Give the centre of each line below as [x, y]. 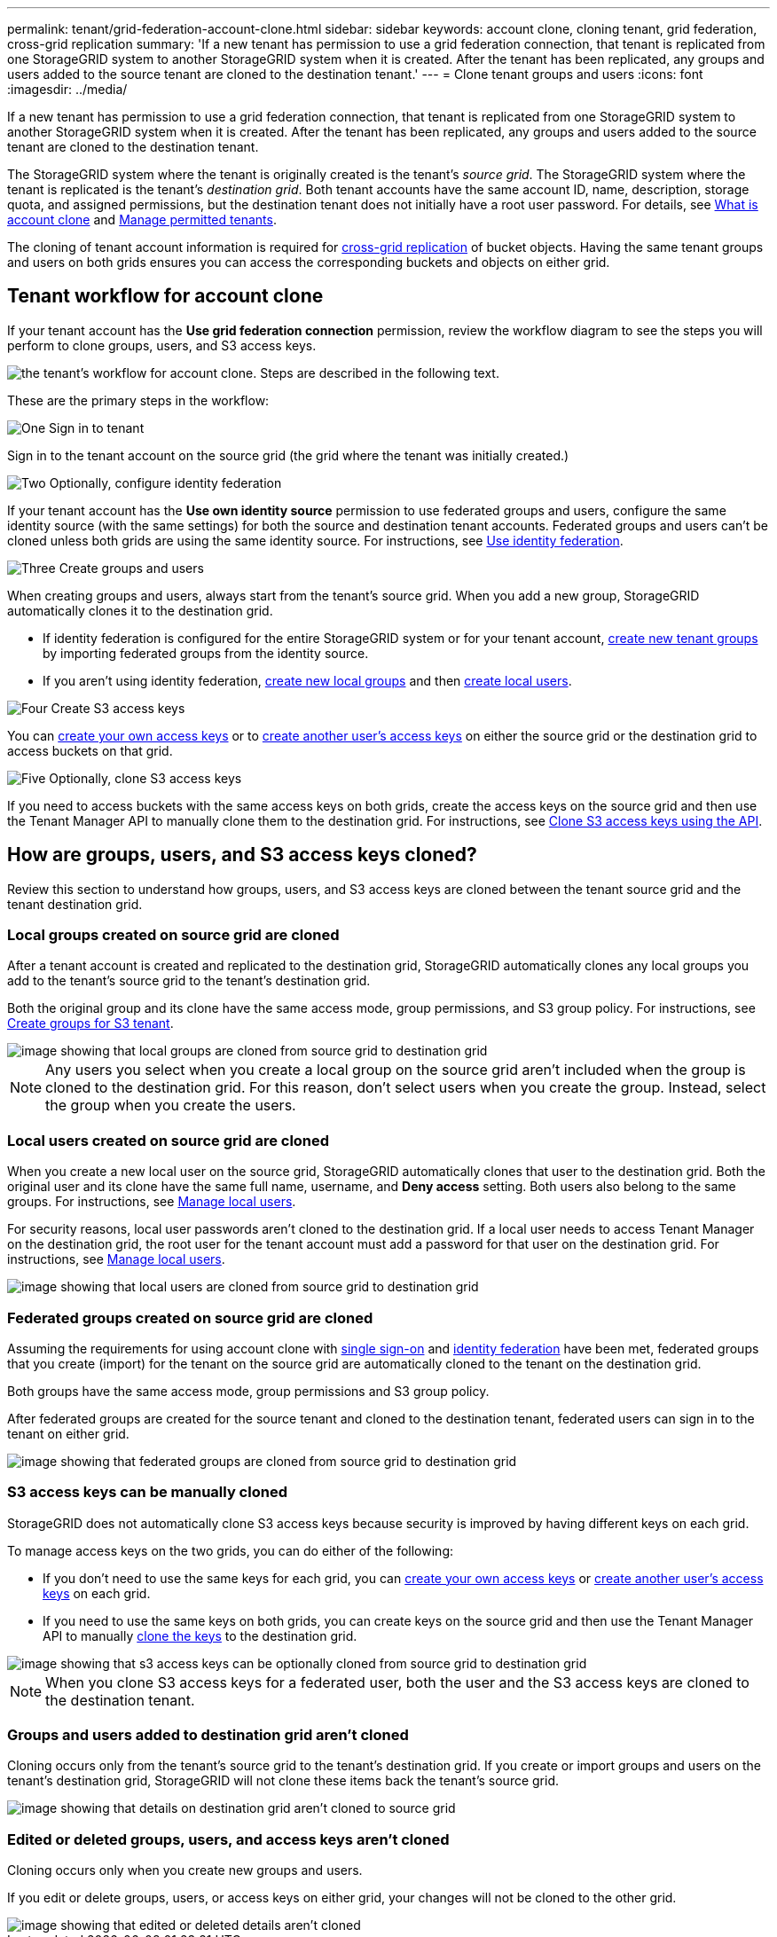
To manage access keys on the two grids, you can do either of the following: [231, 1550]
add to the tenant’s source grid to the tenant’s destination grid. [189, 981]
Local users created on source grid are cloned [169, 1140]
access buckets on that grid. [90, 750]
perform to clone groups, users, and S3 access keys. [162, 345]
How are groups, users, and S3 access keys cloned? [242, 855]
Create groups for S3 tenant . [90, 1023]
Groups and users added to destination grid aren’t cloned [208, 1735]
